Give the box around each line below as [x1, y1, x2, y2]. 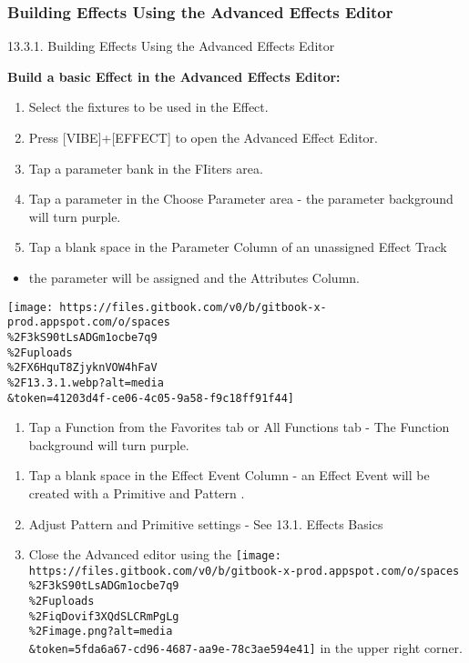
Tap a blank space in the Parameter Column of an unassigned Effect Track [28, 237, 447, 256]
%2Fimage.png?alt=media [28, 625, 173, 638]
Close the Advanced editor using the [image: [28, 545, 281, 564]
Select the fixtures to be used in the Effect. [28, 97, 269, 116]
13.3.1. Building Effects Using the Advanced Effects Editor [7, 36, 335, 55]
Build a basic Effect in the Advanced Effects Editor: [7, 66, 341, 85]
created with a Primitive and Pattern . [28, 483, 245, 502]
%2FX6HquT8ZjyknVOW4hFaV [7, 361, 158, 375]
